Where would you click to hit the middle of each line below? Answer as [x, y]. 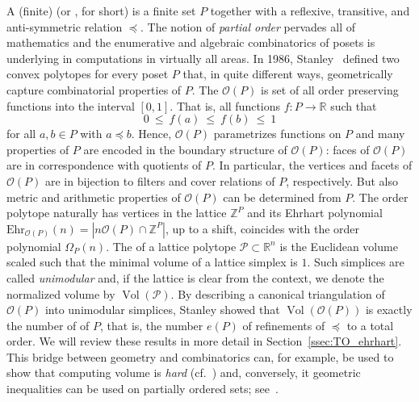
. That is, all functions [225, 105]
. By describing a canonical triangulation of [278, 293]
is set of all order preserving [330, 89]
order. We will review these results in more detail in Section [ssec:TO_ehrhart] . [204, 341]
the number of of [48, 325]
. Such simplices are [356, 262]
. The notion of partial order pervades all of [248, 26]
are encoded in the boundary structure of [185, 149]
